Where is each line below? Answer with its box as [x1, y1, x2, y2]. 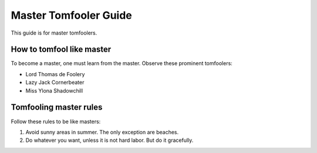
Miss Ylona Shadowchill [25, 87, 83, 94]
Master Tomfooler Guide [11, 9, 132, 22]
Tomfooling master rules [11, 103, 103, 113]
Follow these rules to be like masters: [11, 118, 101, 125]
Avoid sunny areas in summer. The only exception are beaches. [25, 128, 179, 135]
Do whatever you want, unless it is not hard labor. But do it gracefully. [25, 137, 194, 144]
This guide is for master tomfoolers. [11, 29, 97, 36]
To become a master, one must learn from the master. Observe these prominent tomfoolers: [11, 60, 233, 67]
